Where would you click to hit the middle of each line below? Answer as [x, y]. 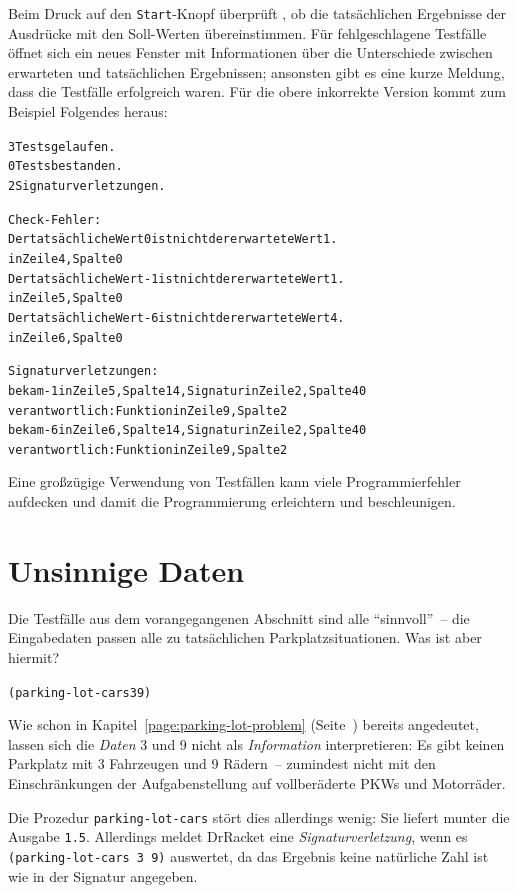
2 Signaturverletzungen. [87, 185]
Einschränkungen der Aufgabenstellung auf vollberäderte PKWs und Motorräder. [257, 783]
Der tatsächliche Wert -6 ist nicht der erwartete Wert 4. [176, 317]
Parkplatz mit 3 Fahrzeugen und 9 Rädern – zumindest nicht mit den [222, 763]
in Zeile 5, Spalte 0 [65, 298]
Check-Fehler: [55, 219]
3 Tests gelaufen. [62, 146]
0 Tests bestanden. [65, 166]
